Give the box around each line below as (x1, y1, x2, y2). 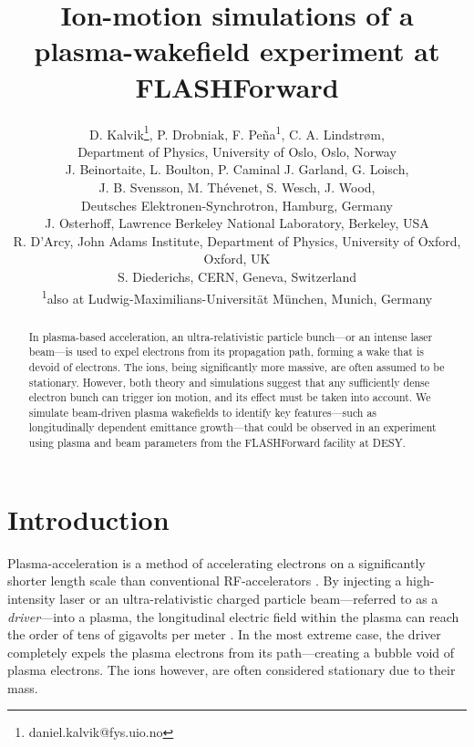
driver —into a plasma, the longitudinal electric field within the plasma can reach (7, 607, 459, 626)
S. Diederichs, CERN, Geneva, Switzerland (117, 266, 357, 285)
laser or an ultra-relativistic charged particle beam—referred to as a (59, 588, 438, 607)
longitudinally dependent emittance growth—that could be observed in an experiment (28, 420, 437, 435)
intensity (7, 588, 56, 607)
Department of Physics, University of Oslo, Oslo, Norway (77, 141, 397, 161)
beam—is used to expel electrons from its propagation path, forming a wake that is (28, 344, 424, 359)
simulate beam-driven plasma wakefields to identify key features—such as (28, 404, 377, 420)
